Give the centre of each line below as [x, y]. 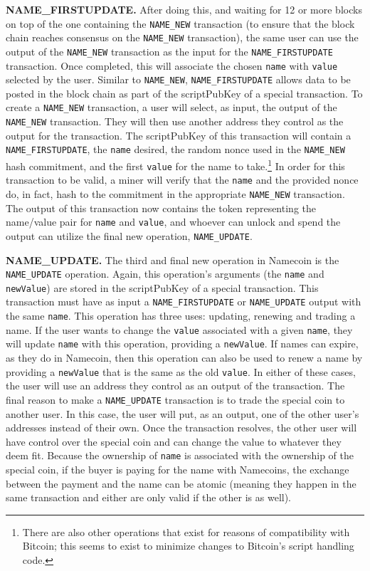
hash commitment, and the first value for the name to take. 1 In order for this [175, 165]
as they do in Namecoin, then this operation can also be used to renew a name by [184, 358]
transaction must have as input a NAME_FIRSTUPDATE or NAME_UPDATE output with [184, 302]
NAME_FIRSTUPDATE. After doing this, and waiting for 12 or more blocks [184, 9]
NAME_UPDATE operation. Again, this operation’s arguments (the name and [165, 274]
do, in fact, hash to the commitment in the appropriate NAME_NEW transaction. [175, 194]
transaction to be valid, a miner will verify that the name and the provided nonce [182, 180]
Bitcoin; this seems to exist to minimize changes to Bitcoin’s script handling [188, 546]
